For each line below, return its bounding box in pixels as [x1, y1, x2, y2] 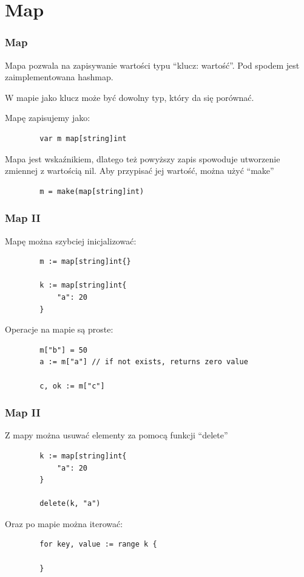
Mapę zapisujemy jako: [5, 111, 90, 124]
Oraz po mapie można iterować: [5, 517, 123, 530]
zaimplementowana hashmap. [5, 71, 113, 83]
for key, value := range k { [39, 540, 157, 549]
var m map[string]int [39, 134, 127, 143]
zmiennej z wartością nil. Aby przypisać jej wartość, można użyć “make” [5, 164, 274, 177]
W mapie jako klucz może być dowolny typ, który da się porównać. [5, 91, 254, 103]
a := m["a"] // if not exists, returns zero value [39, 358, 248, 367]
